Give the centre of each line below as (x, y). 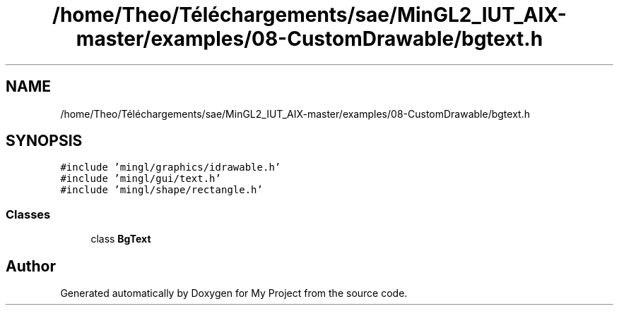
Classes (28, 214)
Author (31, 266)
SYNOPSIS (44, 141)
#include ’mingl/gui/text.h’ (141, 179)
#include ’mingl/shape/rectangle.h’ (161, 190)
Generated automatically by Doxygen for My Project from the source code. (234, 293)
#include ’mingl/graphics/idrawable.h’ (171, 167)
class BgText (121, 239)
